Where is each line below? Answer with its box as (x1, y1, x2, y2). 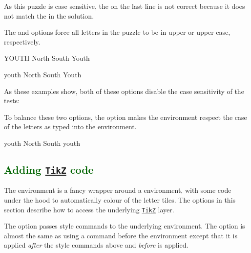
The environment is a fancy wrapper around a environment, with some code (4, 185, 231, 195)
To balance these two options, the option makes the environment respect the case (4, 112, 247, 122)
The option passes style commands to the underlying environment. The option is (4, 221, 245, 231)
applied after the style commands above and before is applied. (4, 240, 188, 250)
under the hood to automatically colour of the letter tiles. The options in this (4, 194, 236, 205)
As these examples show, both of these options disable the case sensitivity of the (4, 86, 244, 96)
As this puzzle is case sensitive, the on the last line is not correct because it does (4, 1, 245, 11)
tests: (4, 95, 20, 106)
